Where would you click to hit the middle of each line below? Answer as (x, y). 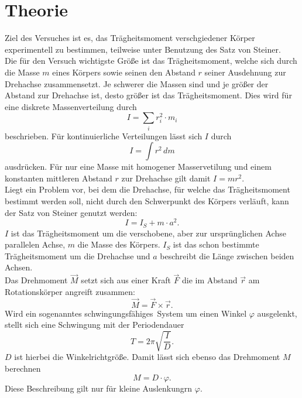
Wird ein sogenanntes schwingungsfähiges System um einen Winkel (126, 313)
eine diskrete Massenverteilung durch (71, 106)
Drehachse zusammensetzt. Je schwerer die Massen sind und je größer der (137, 83)
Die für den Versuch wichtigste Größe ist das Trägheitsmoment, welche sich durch (151, 61)
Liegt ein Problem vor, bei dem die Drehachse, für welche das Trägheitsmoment (147, 189)
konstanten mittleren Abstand (59, 178)
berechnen (23, 368)
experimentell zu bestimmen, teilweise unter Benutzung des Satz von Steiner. (143, 49)
